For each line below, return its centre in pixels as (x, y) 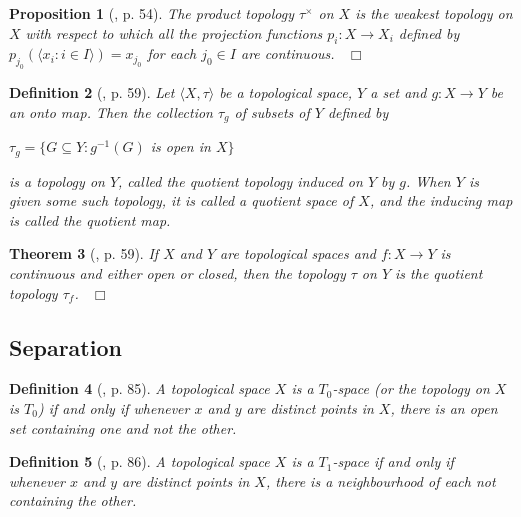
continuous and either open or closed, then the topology (177, 273)
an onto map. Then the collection (111, 111)
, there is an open (444, 408)
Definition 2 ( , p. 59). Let (92, 92)
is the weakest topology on (434, 13)
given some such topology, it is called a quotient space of (181, 200)
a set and (398, 92)
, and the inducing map (441, 200)
